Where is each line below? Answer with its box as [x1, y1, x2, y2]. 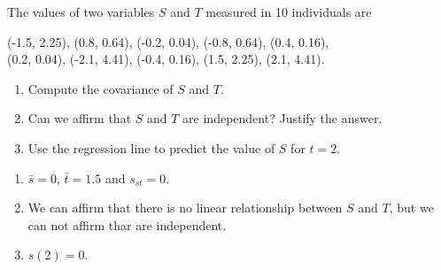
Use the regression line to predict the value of [27, 138, 275, 157]
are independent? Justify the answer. [182, 109, 383, 127]
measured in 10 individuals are [205, 3, 372, 20]
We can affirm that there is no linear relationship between [27, 198, 343, 217]
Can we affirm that [27, 109, 132, 127]
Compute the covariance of [27, 79, 174, 97]
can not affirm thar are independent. [27, 215, 227, 234]
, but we [389, 198, 434, 217]
